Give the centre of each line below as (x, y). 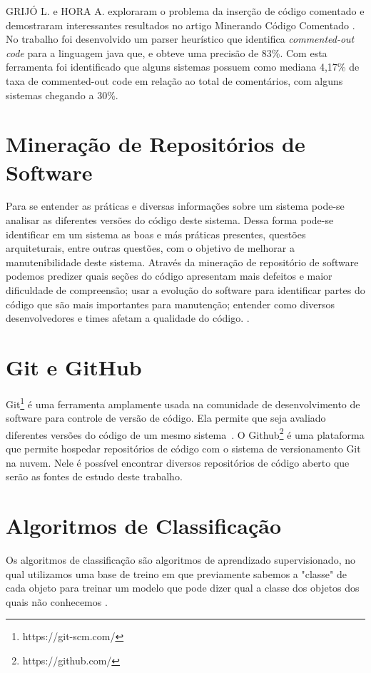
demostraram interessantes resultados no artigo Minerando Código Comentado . (181, 25)
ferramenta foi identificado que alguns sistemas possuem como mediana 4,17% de (183, 67)
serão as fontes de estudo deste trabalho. (94, 476)
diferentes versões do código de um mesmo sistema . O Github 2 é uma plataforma (185, 433)
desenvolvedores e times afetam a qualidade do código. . (128, 318)
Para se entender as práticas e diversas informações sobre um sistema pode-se (175, 206)
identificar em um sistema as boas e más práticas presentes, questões (156, 234)
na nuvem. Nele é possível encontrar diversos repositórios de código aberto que (178, 462)
